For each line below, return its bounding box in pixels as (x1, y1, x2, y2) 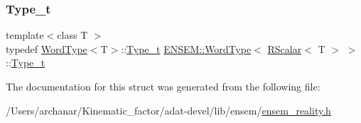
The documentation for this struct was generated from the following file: (6, 79, 320, 93)
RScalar (267, 41, 302, 56)
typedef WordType (6, 41, 87, 56)
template (6, 28, 44, 42)
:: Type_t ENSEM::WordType (121, 41, 252, 56)
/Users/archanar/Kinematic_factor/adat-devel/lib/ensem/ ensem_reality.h (6, 102, 331, 117)
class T (57, 28, 88, 42)
